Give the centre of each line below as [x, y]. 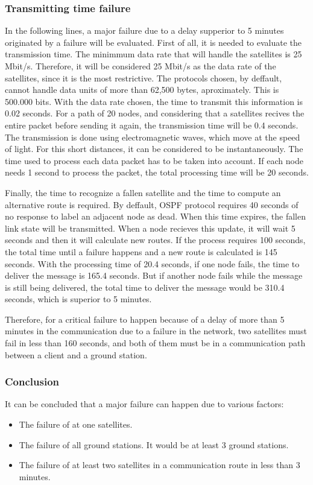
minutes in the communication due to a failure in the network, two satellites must [156, 331]
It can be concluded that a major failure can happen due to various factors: [144, 404]
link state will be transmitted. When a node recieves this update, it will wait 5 [150, 228]
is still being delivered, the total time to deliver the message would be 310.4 [145, 287]
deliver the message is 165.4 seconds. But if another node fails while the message [154, 275]
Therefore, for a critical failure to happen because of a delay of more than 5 [145, 319]
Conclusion [32, 382]
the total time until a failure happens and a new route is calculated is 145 [141, 251]
